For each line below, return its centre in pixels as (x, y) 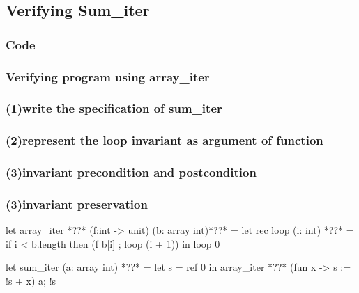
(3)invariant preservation (77, 204)
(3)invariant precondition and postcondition (131, 172)
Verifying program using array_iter (108, 76)
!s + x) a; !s (31, 280)
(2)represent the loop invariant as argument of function (165, 140)
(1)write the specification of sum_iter (114, 108)
